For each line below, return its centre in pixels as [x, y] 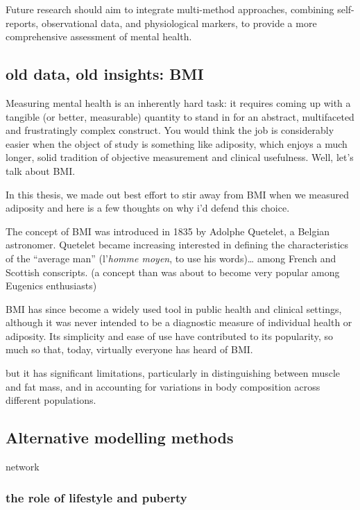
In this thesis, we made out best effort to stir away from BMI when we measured [177, 194]
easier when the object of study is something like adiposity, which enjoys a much [177, 143]
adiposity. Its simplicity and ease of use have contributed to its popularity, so [169, 335]
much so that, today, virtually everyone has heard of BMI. [129, 349]
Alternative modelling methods [120, 437]
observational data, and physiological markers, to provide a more [179, 23]
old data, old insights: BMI [105, 74]
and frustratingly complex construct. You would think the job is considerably [170, 130]
